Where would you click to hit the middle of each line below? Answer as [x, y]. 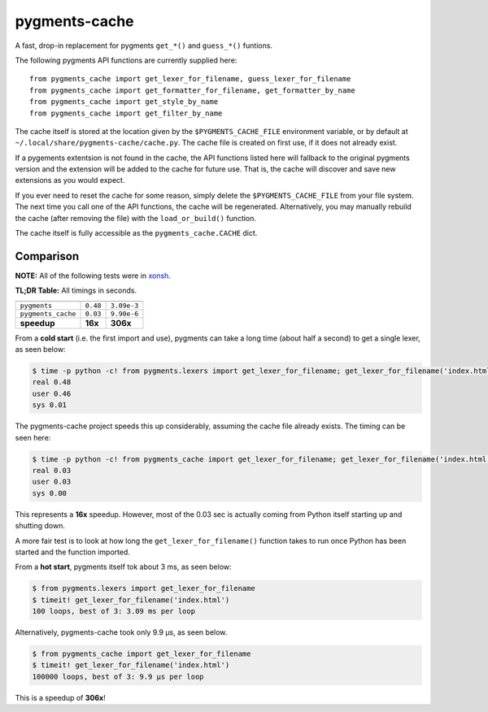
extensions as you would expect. [70, 180]
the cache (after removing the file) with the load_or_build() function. [135, 218]
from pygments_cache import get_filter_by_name [126, 113]
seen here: [33, 437]
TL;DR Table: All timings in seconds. [76, 291]
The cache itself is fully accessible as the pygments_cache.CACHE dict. [136, 233]
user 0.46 [52, 393]
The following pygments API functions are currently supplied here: [126, 60]
